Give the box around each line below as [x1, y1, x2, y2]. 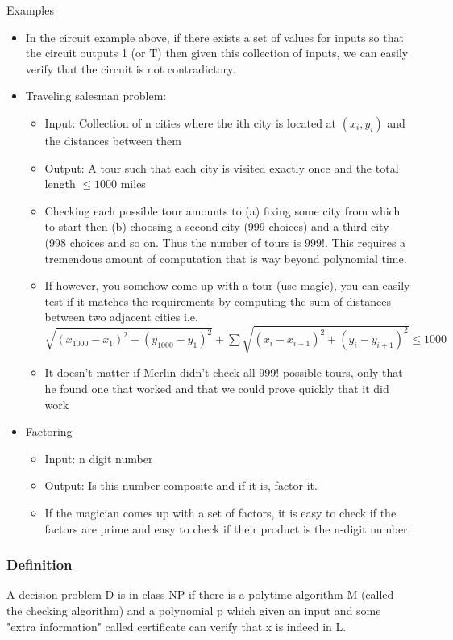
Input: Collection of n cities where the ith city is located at [44, 114, 337, 131]
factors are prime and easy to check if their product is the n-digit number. [44, 520, 411, 537]
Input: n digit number [44, 450, 153, 466]
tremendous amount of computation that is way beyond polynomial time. [44, 249, 407, 266]
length [44, 175, 76, 192]
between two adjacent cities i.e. [44, 308, 198, 325]
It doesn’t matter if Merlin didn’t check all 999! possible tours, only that [44, 364, 403, 381]
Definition [6, 554, 73, 575]
